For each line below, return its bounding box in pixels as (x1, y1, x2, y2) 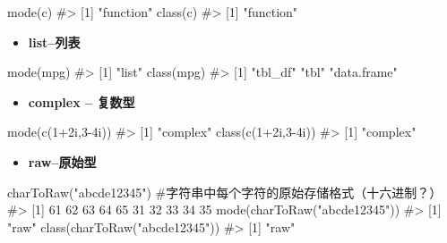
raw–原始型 (28, 152, 97, 171)
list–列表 (28, 32, 81, 51)
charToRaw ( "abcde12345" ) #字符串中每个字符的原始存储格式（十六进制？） (7, 182, 443, 201)
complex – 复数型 (28, 92, 135, 111)
